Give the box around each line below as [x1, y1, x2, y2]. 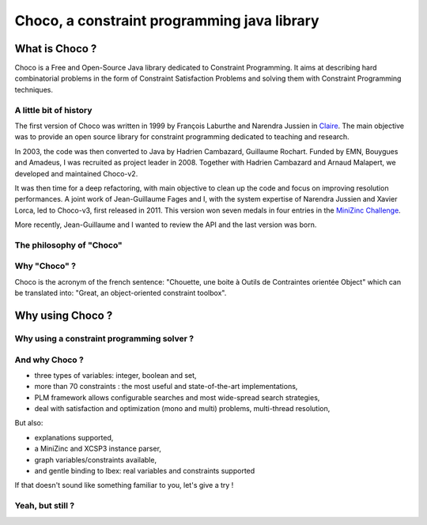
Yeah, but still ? [14, 500, 75, 512]
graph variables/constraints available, [34, 455, 157, 464]
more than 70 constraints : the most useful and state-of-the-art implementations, [34, 382, 298, 391]
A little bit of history [14, 104, 93, 115]
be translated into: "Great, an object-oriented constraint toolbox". [14, 289, 227, 298]
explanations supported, [34, 432, 114, 442]
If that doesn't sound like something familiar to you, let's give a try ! [14, 481, 234, 490]
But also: [14, 418, 43, 428]
